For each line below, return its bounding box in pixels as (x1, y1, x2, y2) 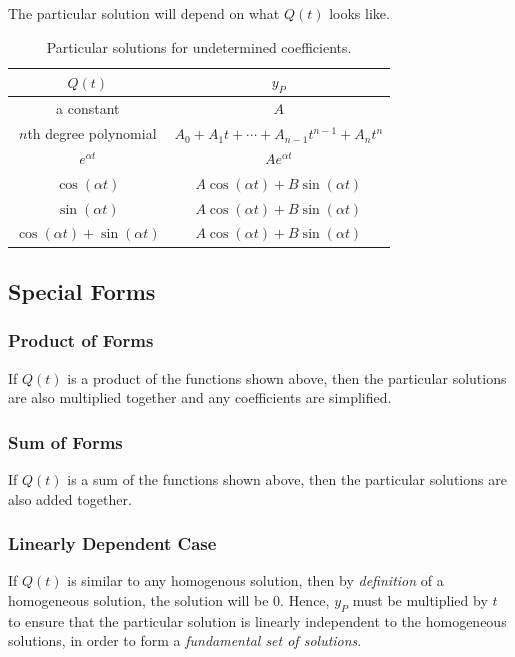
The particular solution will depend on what (8, 3, 280, 23)
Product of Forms (8, 328, 154, 353)
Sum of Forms (8, 429, 123, 454)
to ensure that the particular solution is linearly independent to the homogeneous (8, 610, 507, 631)
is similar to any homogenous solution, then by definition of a (67, 570, 444, 591)
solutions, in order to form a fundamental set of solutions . (8, 630, 362, 651)
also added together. (8, 488, 132, 509)
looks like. (329, 3, 390, 23)
